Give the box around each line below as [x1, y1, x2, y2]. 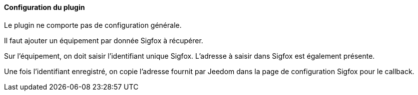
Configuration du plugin [4, 3, 85, 11]
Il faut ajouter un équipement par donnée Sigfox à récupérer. [4, 36, 203, 45]
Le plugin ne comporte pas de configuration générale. [4, 20, 182, 29]
